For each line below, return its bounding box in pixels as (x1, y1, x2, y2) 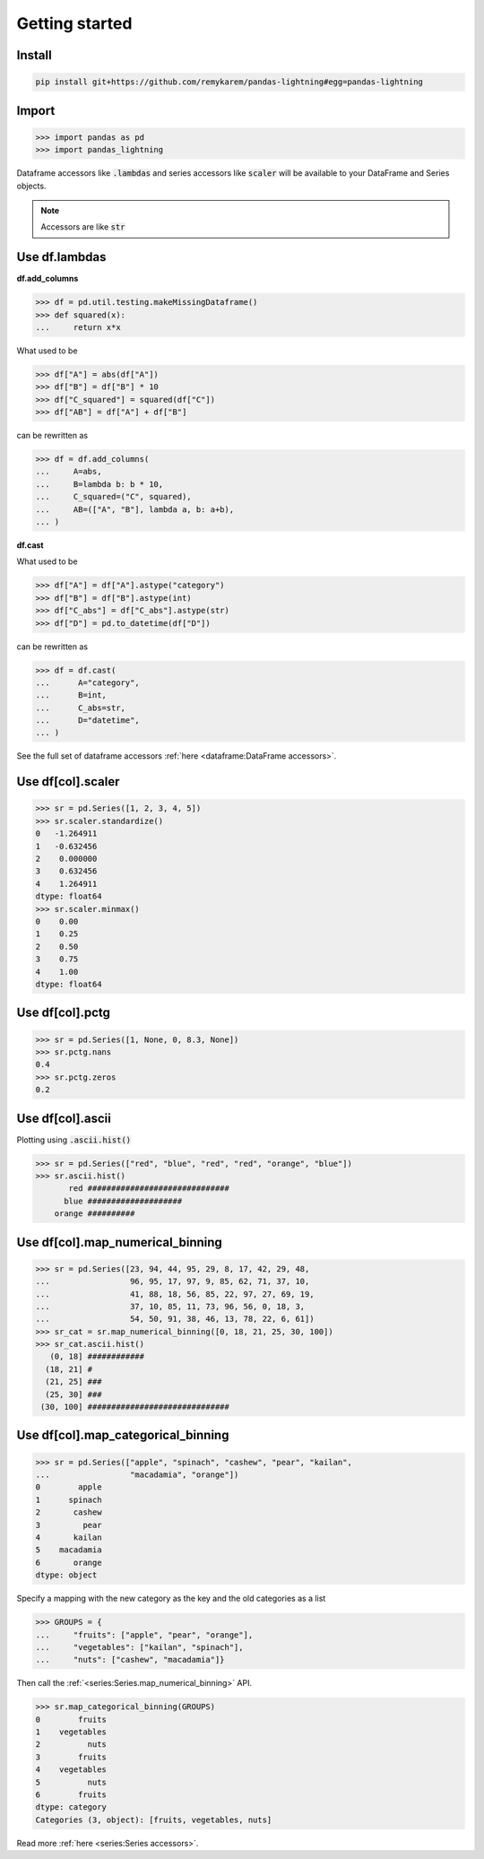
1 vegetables (35, 1727, 108, 1737)
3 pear (35, 1520, 102, 1530)
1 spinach (35, 1494, 102, 1505)
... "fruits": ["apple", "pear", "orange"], (35, 1629, 254, 1640)
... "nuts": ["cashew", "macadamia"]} (35, 1655, 225, 1665)
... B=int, (35, 691, 108, 700)
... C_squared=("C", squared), (35, 491, 192, 502)
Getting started (16, 13, 133, 33)
